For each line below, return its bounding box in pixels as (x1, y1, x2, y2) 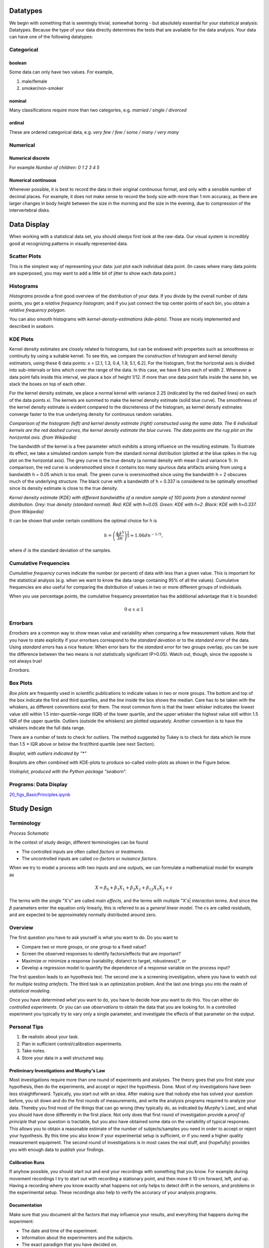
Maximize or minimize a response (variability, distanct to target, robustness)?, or (21, 957, 187, 963)
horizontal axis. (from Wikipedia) (9, 434, 77, 440)
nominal (9, 98, 27, 104)
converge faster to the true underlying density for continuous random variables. (9, 411, 173, 417)
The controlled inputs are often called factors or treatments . (21, 849, 145, 855)
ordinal (9, 120, 24, 126)
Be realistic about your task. (21, 1034, 79, 1040)
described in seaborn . (9, 323, 55, 329)
